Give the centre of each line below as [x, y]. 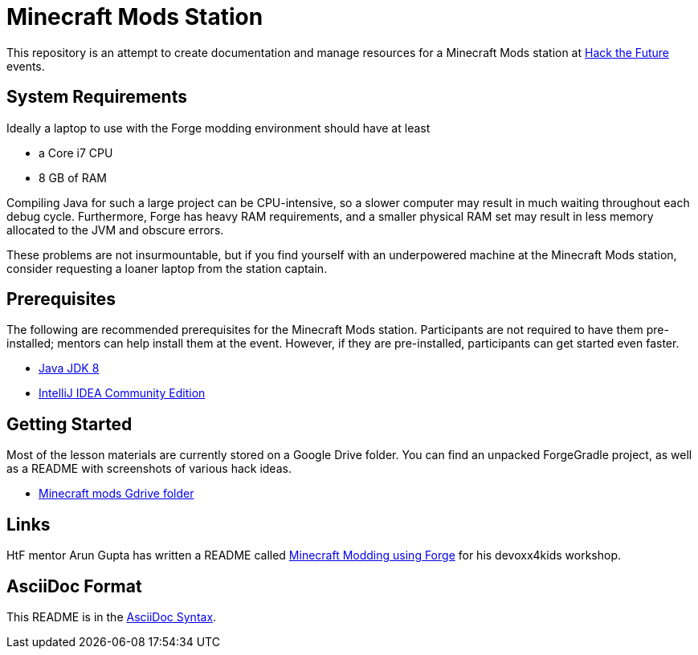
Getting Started [69, 424]
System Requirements [97, 97]
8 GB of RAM [73, 177]
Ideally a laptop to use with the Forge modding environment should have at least [218, 128]
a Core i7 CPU [76, 153]
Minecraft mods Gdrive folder [116, 494]
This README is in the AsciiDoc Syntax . [112, 616]
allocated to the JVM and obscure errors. [115, 230]
